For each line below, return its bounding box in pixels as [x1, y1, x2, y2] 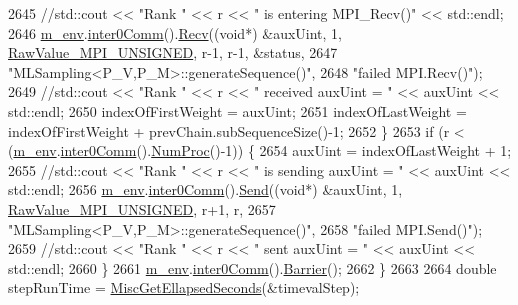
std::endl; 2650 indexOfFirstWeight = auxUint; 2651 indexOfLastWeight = [8, 100, 467, 121]
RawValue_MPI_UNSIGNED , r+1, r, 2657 [8, 198, 276, 219]
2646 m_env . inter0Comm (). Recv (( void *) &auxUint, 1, [8, 22, 343, 43]
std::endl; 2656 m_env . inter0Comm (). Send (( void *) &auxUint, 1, [8, 179, 403, 200]
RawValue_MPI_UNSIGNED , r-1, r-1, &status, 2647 [8, 42, 338, 63]
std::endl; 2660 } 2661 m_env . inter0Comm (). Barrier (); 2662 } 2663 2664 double [8, 257, 497, 278]
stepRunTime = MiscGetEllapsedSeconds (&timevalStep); [8, 277, 360, 298]
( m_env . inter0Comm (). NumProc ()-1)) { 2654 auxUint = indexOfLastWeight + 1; [8, 140, 512, 161]
